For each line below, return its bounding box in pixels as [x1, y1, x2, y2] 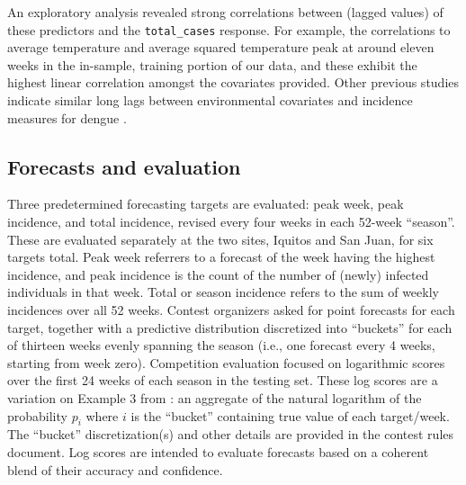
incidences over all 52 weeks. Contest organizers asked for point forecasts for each [7, 300, 455, 319]
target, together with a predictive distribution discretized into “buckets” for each [7, 318, 453, 337]
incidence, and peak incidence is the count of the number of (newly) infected [7, 265, 429, 283]
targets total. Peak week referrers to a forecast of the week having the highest [7, 247, 435, 266]
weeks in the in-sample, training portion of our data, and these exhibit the [7, 55, 417, 74]
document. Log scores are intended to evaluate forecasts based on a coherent [7, 442, 429, 461]
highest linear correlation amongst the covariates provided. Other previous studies [7, 73, 460, 92]
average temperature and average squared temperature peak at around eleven [7, 38, 435, 57]
